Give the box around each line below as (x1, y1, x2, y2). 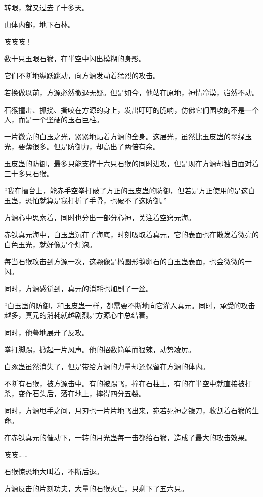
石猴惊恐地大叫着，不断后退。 (4, 466, 103, 477)
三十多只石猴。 (4, 168, 54, 179)
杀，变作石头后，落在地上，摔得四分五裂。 (4, 388, 146, 399)
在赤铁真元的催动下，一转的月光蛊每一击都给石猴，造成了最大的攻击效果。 (4, 432, 252, 443)
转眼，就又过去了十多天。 (4, 2, 89, 12)
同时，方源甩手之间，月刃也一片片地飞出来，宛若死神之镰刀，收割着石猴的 (4, 405, 252, 416)
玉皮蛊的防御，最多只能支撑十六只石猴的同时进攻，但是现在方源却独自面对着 (4, 158, 259, 168)
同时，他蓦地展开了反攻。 (4, 327, 89, 338)
